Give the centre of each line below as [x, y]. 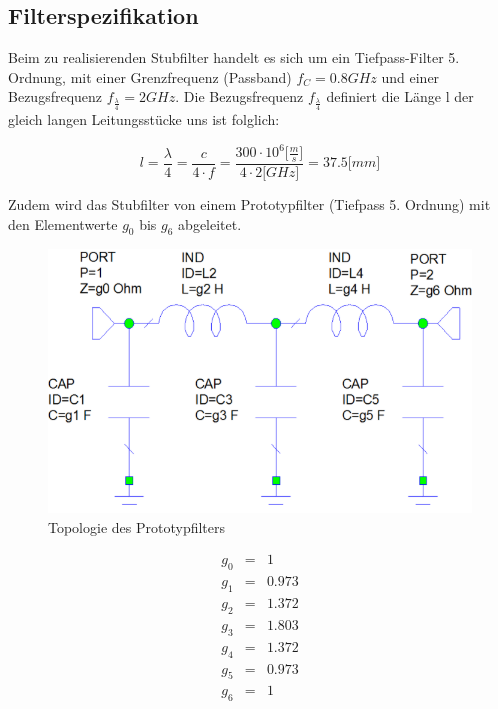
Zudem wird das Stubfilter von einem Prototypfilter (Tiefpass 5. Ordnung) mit [249, 203]
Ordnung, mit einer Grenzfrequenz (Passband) [150, 76]
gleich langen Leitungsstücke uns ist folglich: [144, 118]
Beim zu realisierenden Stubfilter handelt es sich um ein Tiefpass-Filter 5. [234, 57]
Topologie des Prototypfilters [137, 526]
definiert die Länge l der [400, 96]
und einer [410, 76]
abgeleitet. [210, 223]
